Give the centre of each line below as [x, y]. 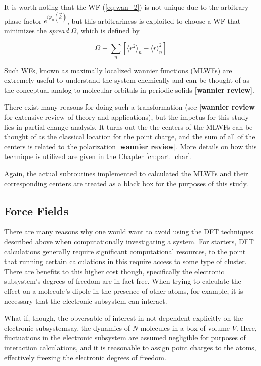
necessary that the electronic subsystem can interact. [86, 301]
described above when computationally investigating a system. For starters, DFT [129, 241]
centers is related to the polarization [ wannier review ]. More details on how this [130, 146]
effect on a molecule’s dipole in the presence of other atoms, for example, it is [124, 291]
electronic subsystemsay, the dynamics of [67, 327]
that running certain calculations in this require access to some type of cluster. [125, 261]
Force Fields [36, 210]
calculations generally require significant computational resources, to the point [125, 251]
